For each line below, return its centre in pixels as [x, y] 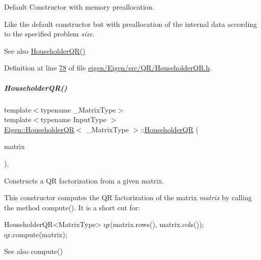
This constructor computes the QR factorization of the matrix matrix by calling [128, 197]
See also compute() [33, 251]
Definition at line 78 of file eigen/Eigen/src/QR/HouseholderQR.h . [108, 68]
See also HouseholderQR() [45, 50]
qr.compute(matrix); [36, 234]
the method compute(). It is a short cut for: [72, 207]
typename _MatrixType [78, 109]
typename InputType [73, 119]
